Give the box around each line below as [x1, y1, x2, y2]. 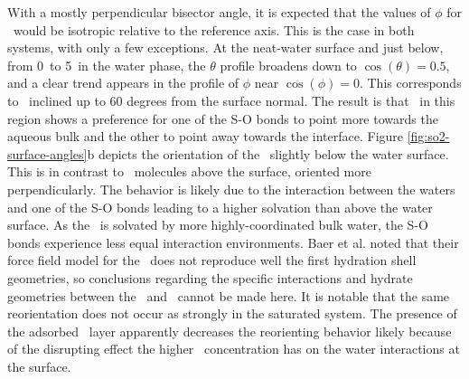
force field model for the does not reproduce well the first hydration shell [7, 251, 417, 270]
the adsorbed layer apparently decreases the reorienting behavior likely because [7, 321, 452, 340]
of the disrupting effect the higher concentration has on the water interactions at [7, 339, 460, 358]
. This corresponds [359, 73, 462, 92]
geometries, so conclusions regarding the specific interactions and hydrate [7, 268, 413, 287]
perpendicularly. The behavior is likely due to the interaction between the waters [7, 179, 455, 198]
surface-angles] [7, 144, 88, 163]
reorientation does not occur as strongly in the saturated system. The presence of [7, 304, 457, 323]
